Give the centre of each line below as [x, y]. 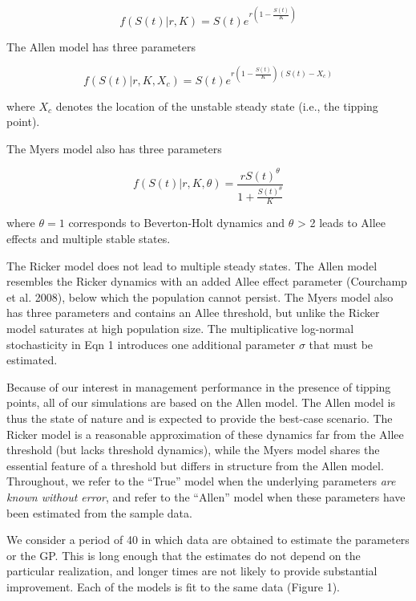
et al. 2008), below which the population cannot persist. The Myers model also [200, 296]
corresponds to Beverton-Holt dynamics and [177, 223]
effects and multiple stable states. [89, 239]
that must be [341, 344]
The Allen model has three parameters [101, 46]
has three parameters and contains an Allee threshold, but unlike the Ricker [193, 313]
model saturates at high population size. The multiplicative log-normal [180, 329]
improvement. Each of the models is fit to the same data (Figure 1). [173, 586]
